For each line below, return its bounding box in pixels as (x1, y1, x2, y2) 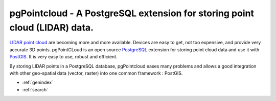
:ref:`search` (22, 86, 49, 92)
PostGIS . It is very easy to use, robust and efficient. (9, 54, 118, 60)
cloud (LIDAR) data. (9, 22, 94, 33)
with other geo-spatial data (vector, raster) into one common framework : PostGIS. (9, 70, 183, 76)
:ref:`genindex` (22, 79, 54, 86)
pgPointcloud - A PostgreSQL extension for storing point (9, 8, 254, 19)
